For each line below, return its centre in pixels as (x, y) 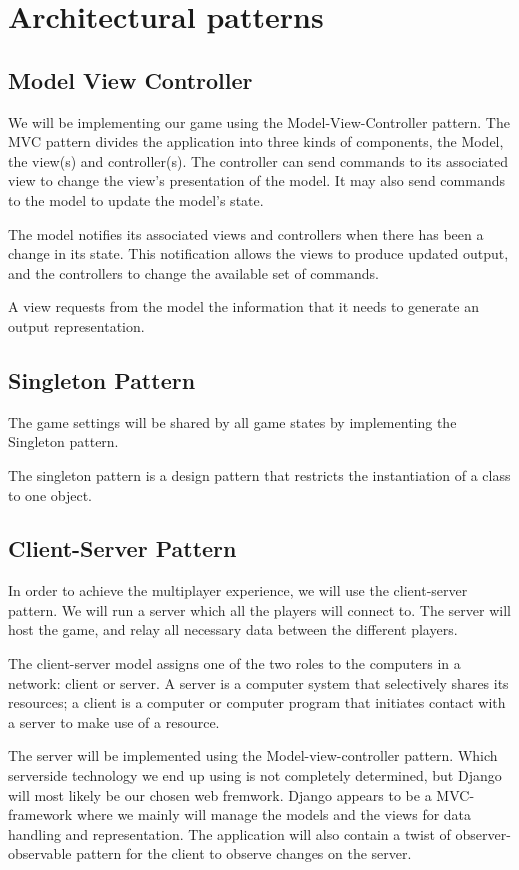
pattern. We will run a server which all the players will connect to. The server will (259, 609)
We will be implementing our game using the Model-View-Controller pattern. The (259, 121)
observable (40, 853)
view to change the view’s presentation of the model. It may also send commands (256, 180)
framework (40, 814)
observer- (483, 833)
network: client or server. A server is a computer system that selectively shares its (258, 682)
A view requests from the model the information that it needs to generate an (243, 306)
